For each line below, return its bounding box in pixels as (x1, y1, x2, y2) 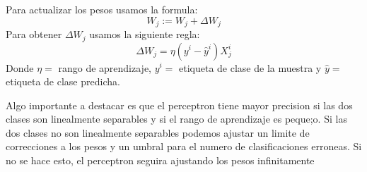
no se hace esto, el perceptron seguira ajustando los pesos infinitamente (6, 153, 315, 168)
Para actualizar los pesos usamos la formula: (6, 2, 198, 16)
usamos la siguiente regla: (89, 27, 200, 42)
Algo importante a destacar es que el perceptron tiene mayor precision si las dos (6, 97, 353, 112)
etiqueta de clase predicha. (6, 74, 120, 89)
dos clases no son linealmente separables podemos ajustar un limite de (6, 125, 310, 140)
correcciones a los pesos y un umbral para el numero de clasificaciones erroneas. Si (6, 139, 362, 154)
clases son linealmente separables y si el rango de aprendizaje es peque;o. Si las (6, 111, 347, 126)
